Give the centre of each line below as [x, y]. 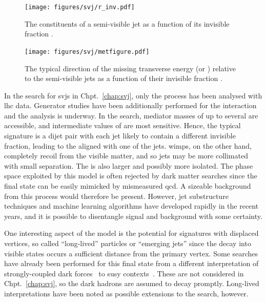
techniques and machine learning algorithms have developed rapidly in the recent [131, 206]
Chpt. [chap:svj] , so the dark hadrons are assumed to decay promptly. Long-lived [132, 283]
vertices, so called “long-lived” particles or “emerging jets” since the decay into [128, 243]
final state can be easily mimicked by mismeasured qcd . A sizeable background [128, 186]
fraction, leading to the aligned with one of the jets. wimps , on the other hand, [128, 145]
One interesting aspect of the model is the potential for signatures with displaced [131, 233]
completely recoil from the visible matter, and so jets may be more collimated [126, 156]
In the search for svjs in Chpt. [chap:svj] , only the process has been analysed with [133, 95]
